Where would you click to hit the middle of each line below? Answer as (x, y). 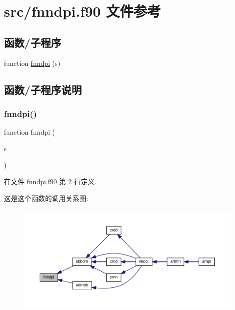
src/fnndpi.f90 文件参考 (82, 11)
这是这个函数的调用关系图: (46, 198)
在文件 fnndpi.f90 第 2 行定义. (50, 181)
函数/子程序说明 (43, 89)
